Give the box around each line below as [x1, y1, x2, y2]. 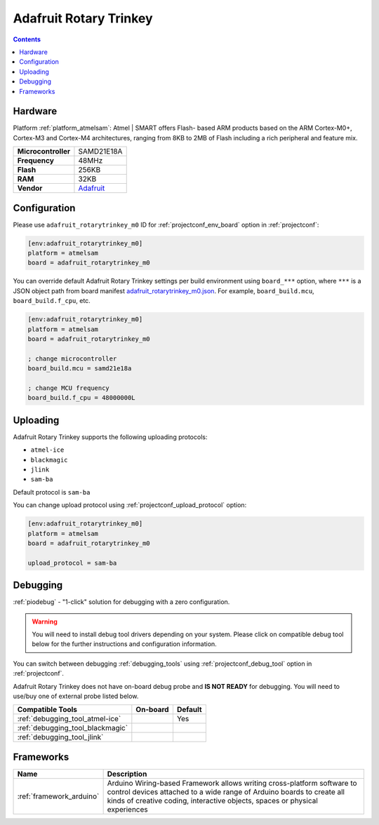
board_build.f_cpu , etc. [13, 297, 91, 305]
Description [107, 769, 147, 779]
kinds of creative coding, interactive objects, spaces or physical [107, 796, 319, 805]
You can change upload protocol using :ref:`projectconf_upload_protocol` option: [13, 501, 247, 509]
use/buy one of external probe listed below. [13, 692, 139, 700]
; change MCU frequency [27, 384, 110, 392]
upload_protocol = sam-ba [27, 558, 117, 567]
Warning [32, 617, 58, 626]
